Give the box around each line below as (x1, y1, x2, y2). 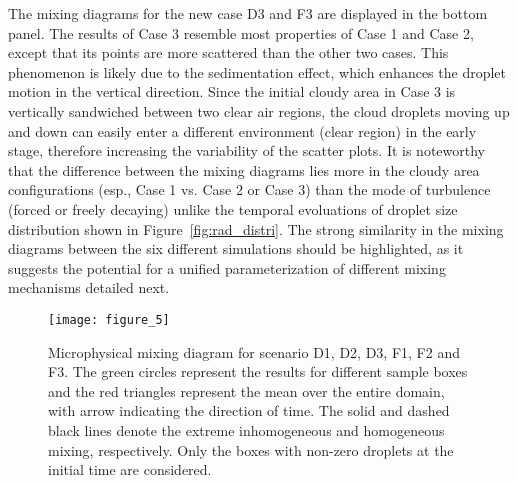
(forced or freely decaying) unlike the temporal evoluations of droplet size (8, 198, 458, 219)
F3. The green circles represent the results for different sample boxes (48, 361, 468, 382)
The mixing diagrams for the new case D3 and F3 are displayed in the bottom (8, 3, 488, 23)
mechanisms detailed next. (8, 277, 170, 298)
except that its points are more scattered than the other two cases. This (8, 42, 449, 63)
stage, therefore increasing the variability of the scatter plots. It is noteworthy (8, 140, 486, 161)
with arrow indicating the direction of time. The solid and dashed (48, 400, 450, 421)
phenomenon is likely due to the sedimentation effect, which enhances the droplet (8, 61, 507, 82)
